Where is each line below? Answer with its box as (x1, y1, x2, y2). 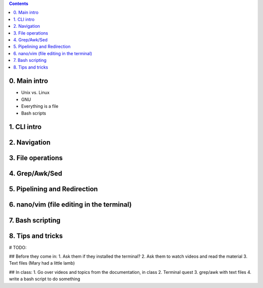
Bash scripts (21, 110, 46, 116)
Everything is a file (21, 103, 58, 109)
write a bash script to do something (9, 276, 80, 282)
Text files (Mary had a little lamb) (9, 260, 75, 266)
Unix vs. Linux (21, 90, 50, 96)
